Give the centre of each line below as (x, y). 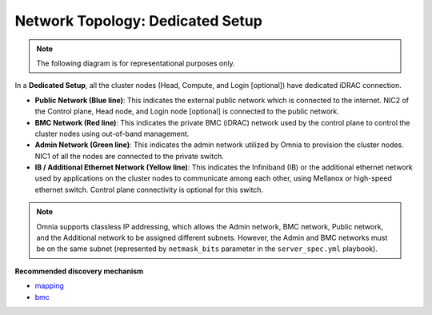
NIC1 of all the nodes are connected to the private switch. (129, 156)
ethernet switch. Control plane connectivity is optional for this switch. (149, 189)
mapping (49, 286)
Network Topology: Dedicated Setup (139, 21)
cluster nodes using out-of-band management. (112, 134)
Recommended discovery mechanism (79, 271)
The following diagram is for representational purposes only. (136, 63)
